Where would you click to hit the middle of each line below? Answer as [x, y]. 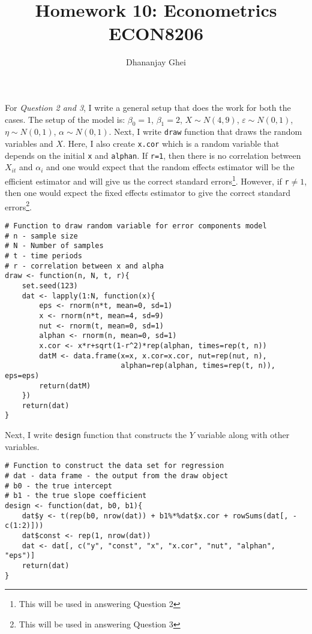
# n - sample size [41, 236]
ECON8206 [156, 33]
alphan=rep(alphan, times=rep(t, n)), [198, 366]
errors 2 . [18, 206]
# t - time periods [43, 256]
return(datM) [65, 386]
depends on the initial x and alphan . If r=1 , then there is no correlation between [153, 155]
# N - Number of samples [54, 246]
